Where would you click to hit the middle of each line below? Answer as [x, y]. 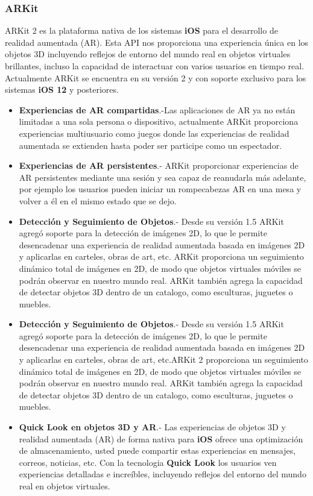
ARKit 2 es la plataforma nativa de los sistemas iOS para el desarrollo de [141, 30]
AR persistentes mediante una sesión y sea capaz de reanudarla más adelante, [163, 177]
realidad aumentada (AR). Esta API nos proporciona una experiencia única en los [157, 42]
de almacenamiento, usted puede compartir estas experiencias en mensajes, [157, 450]
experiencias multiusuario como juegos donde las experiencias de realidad [154, 133]
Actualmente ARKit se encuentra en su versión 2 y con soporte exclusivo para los [156, 77]
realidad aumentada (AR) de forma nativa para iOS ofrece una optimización [161, 438]
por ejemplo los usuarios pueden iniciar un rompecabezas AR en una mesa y [160, 189]
